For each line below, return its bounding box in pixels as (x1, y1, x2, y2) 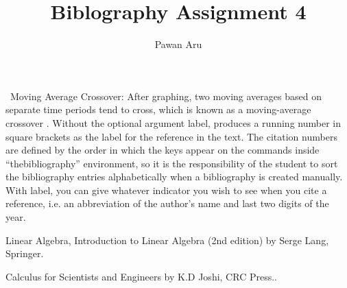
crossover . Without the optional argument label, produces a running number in (5, 115, 341, 130)
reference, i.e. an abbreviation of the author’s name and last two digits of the (5, 196, 329, 211)
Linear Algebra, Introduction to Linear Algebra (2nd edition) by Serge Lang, (5, 232, 329, 247)
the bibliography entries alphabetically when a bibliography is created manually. (5, 169, 343, 184)
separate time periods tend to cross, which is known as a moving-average (5, 102, 311, 117)
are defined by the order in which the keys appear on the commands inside (5, 143, 320, 157)
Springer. (5, 246, 44, 261)
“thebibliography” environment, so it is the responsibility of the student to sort (5, 156, 338, 170)
